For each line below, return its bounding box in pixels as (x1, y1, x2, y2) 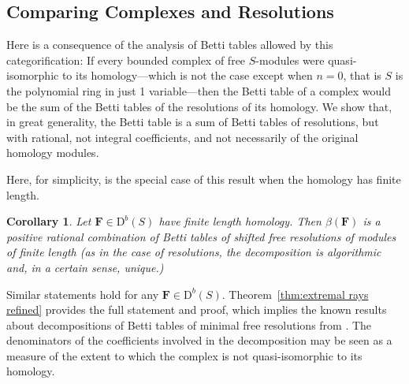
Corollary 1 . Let (6, 213, 91, 229)
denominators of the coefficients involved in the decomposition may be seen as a (6, 332, 392, 349)
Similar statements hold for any (6, 285, 159, 302)
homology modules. (6, 144, 99, 161)
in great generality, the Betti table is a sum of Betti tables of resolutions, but (6, 114, 379, 130)
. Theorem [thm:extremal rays (221, 285, 369, 302)
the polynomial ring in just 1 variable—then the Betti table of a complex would (6, 82, 392, 99)
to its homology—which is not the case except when (61, 67, 313, 84)
